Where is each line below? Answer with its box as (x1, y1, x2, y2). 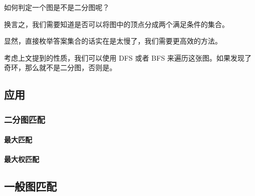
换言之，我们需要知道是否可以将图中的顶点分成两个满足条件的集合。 (4, 19, 229, 29)
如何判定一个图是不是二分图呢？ (4, 2, 109, 12)
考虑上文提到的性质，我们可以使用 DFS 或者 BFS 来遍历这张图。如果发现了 (4, 52, 252, 63)
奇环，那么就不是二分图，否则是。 (4, 62, 116, 73)
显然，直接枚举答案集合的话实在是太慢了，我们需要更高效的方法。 (4, 36, 222, 46)
